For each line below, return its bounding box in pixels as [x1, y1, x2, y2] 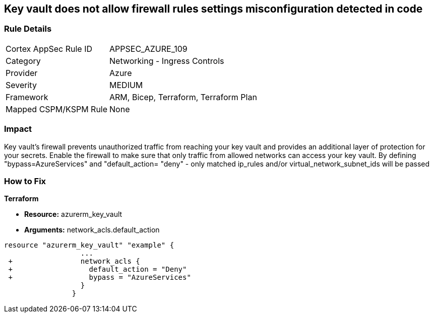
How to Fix [4, 176, 46, 186]
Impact [4, 124, 32, 134]
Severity [6, 80, 37, 90]
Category [6, 55, 41, 66]
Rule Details [4, 24, 52, 34]
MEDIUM [109, 80, 143, 90]
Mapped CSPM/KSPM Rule [6, 104, 108, 114]
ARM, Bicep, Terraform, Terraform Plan [109, 92, 257, 102]
